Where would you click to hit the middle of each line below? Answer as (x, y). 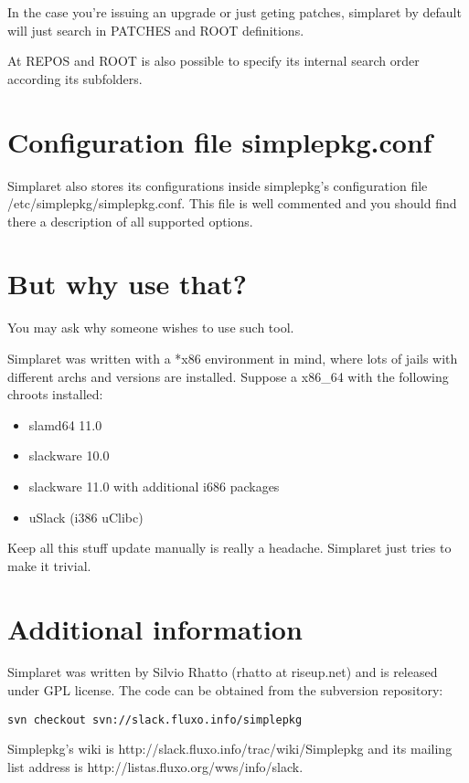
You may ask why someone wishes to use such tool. (151, 328)
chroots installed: (55, 394)
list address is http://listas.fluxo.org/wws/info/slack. (155, 766)
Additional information (155, 628)
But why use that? (127, 284)
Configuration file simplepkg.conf (220, 141)
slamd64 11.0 (65, 424)
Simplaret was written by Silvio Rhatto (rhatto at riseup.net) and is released (223, 672)
